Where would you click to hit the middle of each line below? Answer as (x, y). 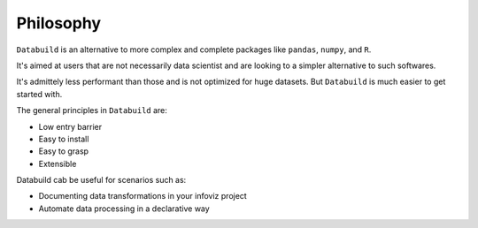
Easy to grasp (63, 151)
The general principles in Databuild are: (92, 110)
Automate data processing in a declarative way (124, 209)
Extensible (58, 163)
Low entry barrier (70, 126)
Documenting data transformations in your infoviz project (143, 196)
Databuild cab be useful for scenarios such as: (101, 180)
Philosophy (59, 23)
